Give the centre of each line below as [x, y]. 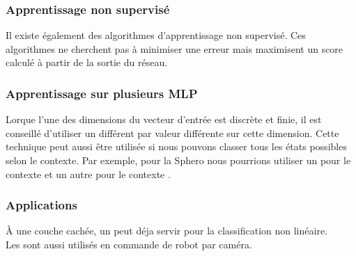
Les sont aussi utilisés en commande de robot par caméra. [129, 244]
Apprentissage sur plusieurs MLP [102, 93]
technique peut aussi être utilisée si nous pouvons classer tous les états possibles [176, 146]
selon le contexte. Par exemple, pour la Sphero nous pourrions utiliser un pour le [178, 160]
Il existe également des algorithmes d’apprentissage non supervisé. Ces [156, 35]
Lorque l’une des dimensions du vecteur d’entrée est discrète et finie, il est [164, 119]
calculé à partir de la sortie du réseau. [87, 62]
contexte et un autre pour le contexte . [88, 174]
